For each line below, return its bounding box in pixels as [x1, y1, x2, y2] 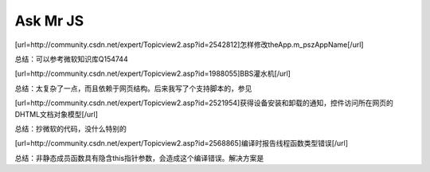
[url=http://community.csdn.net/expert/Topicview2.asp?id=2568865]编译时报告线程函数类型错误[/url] [14, 139, 349, 148]
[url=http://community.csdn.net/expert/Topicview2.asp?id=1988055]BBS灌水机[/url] [14, 68, 291, 79]
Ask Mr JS [14, 12, 84, 29]
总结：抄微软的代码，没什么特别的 [14, 123, 127, 133]
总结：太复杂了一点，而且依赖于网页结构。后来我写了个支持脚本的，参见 [14, 84, 252, 93]
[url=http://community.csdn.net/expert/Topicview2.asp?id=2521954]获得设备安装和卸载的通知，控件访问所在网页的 [14, 98, 393, 107]
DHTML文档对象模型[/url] [14, 109, 99, 119]
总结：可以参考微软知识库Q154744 [14, 54, 128, 64]
